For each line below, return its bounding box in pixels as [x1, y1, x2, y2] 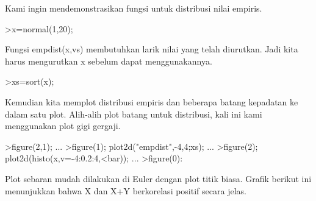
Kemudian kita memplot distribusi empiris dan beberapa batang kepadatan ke [5, 95, 298, 108]
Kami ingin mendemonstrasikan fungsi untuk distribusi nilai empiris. [5, 2, 262, 14]
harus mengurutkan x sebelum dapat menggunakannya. [5, 54, 212, 67]
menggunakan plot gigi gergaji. [5, 119, 121, 132]
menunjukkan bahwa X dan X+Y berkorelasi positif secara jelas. [5, 184, 246, 197]
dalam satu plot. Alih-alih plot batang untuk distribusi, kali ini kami [5, 107, 262, 120]
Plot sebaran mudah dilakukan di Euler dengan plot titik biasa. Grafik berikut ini [5, 172, 312, 185]
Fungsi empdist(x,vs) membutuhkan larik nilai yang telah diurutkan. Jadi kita [5, 43, 298, 55]
